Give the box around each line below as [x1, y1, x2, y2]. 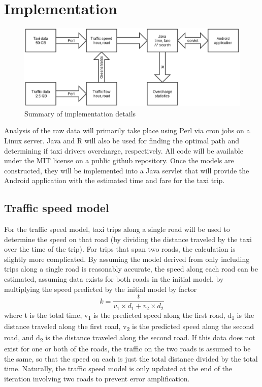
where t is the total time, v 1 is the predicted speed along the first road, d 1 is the [4, 309, 254, 321]
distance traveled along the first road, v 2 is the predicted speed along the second [4, 320, 254, 333]
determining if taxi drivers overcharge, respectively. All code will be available [4, 145, 243, 156]
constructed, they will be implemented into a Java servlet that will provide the [4, 165, 249, 175]
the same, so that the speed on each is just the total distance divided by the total [4, 353, 258, 364]
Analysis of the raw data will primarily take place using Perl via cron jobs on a [4, 125, 250, 136]
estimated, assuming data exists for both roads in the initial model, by [4, 274, 224, 284]
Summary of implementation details [24, 108, 136, 118]
